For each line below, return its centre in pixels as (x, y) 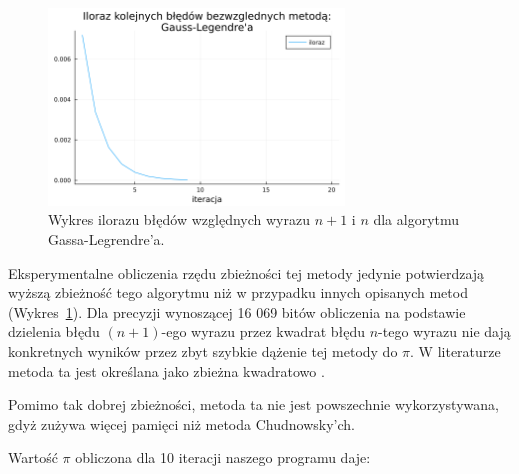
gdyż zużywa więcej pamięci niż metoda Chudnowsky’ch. (181, 423)
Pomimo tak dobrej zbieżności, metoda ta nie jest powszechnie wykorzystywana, (253, 404)
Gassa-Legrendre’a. (106, 239)
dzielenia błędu (54, 331)
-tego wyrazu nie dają (444, 331)
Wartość (33, 457)
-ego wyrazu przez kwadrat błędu (263, 331)
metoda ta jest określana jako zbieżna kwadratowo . (166, 370)
